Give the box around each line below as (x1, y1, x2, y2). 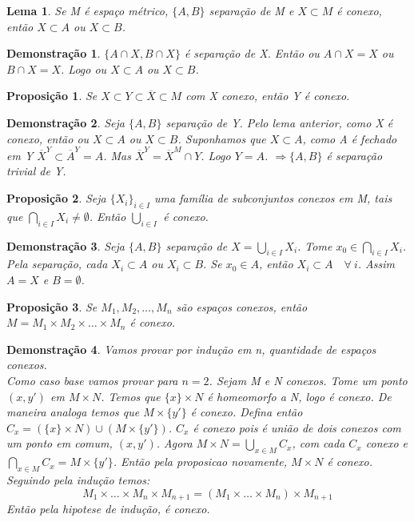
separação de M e (209, 2, 294, 18)
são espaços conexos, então (176, 298, 308, 315)
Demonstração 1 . (6, 45, 101, 62)
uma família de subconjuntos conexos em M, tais (154, 190, 392, 207)
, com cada (292, 435, 345, 452)
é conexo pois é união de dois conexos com (193, 419, 401, 436)
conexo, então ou (6, 130, 90, 147)
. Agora (156, 435, 193, 452)
